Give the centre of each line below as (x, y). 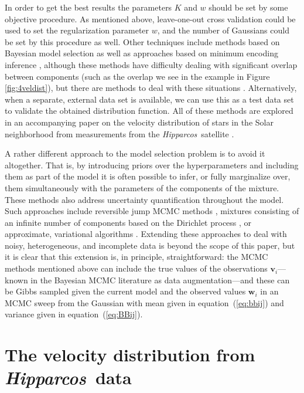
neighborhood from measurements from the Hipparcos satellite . (119, 133)
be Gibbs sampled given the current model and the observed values (125, 291)
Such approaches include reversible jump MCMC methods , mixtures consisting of (152, 211)
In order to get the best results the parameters (88, 7)
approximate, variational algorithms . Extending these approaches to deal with (146, 234)
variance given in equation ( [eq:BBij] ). (74, 314)
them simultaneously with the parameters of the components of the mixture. (142, 187)
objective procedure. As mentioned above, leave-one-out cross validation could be (150, 18)
